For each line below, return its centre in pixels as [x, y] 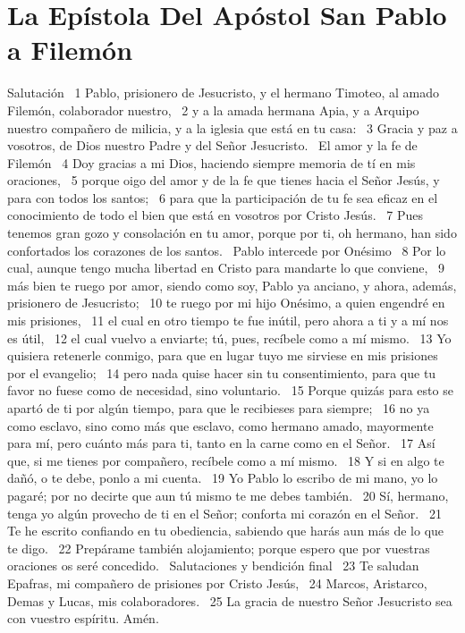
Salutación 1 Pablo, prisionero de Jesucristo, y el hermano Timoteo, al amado [223, 93]
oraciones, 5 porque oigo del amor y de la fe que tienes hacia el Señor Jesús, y [224, 180]
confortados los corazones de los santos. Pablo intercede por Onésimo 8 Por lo [227, 250]
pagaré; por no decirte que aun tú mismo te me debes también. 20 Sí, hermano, [228, 495]
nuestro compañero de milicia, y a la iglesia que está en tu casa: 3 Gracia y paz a [232, 127]
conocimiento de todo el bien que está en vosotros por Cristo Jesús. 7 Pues [215, 215]
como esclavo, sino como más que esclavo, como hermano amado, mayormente [220, 425]
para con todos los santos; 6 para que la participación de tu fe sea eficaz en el [223, 197]
